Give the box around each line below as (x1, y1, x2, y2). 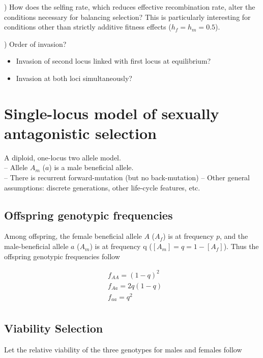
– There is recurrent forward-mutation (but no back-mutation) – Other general (4, 172, 250, 183)
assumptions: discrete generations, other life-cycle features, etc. (4, 182, 200, 192)
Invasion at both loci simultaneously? (16, 72, 132, 83)
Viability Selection (4, 320, 103, 336)
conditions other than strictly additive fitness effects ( (4, 21, 171, 32)
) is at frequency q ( (90, 241, 152, 252)
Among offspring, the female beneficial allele (4, 231, 142, 241)
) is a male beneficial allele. (49, 162, 134, 173)
